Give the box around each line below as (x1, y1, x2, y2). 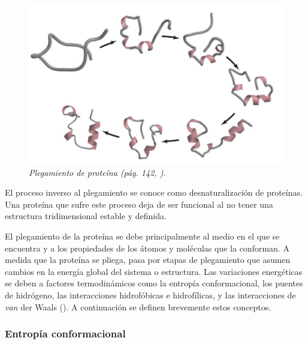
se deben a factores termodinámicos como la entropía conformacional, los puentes (5, 277, 303, 289)
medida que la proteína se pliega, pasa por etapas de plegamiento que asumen (5, 253, 291, 266)
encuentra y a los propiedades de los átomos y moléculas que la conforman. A (5, 241, 289, 254)
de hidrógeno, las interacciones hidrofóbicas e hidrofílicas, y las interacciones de (5, 288, 296, 301)
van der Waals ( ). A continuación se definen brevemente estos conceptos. (5, 300, 271, 313)
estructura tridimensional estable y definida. (5, 210, 167, 222)
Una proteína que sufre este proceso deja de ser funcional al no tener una (5, 198, 273, 210)
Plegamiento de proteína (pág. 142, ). (29, 166, 166, 178)
